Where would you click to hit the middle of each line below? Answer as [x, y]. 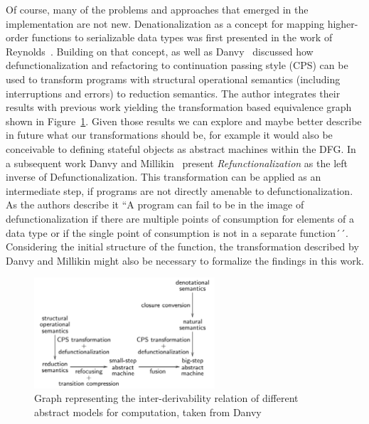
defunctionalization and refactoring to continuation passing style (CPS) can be [177, 65]
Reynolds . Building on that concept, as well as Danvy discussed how [160, 51]
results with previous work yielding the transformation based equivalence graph [179, 107]
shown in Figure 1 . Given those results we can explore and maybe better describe [184, 121]
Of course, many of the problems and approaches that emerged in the [157, 9]
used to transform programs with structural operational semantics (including [173, 79]
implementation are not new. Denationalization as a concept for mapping [165, 23]
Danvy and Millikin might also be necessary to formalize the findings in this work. [185, 260]
